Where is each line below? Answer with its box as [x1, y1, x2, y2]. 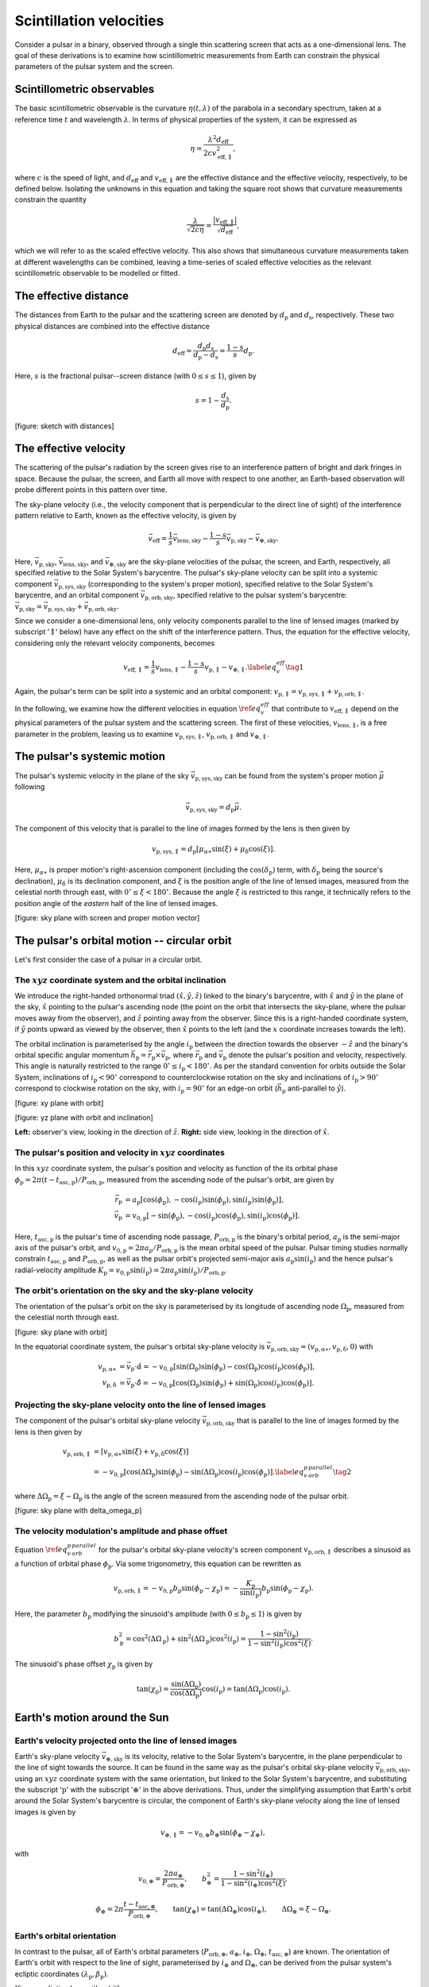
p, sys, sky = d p [189, 803, 234, 814]
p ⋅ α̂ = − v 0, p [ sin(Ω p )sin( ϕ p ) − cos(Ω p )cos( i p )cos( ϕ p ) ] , [130, 1361, 315, 1373]
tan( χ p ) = [136, 1684, 170, 1695]
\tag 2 [332, 1467, 352, 1476]
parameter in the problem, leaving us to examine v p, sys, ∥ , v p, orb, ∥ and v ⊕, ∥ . [14, 729, 269, 741]
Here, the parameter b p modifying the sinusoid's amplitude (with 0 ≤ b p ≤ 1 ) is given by [14, 1609, 302, 1621]
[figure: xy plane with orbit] [14, 1098, 104, 1108]
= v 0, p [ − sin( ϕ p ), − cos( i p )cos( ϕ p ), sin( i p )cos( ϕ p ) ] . [124, 1211, 300, 1222]
